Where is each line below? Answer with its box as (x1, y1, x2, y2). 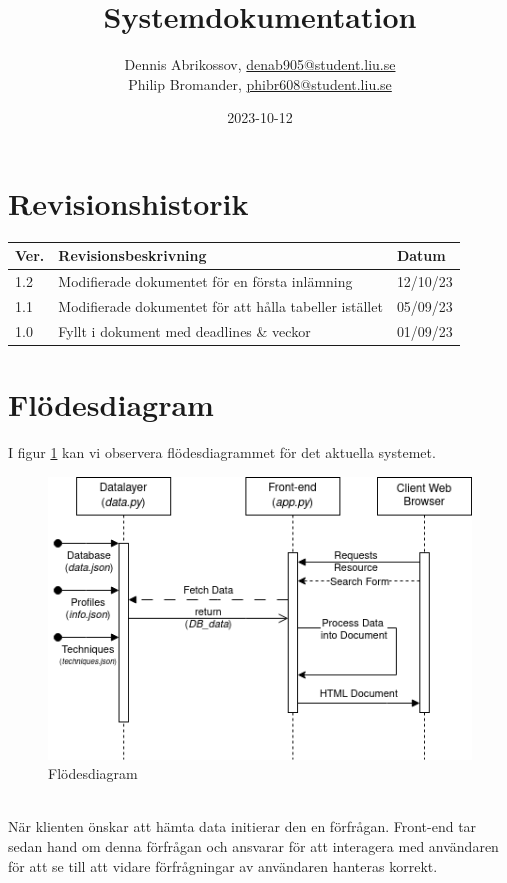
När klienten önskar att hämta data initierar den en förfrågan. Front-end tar (8, 816, 477, 837)
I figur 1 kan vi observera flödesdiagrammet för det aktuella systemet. (8, 442, 436, 463)
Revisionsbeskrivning (58, 245, 207, 266)
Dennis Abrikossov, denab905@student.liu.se (124, 54, 396, 75)
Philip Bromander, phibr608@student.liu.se (128, 73, 392, 94)
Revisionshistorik (8, 182, 249, 223)
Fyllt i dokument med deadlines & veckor (58, 320, 311, 341)
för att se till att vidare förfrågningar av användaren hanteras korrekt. (8, 855, 438, 876)
